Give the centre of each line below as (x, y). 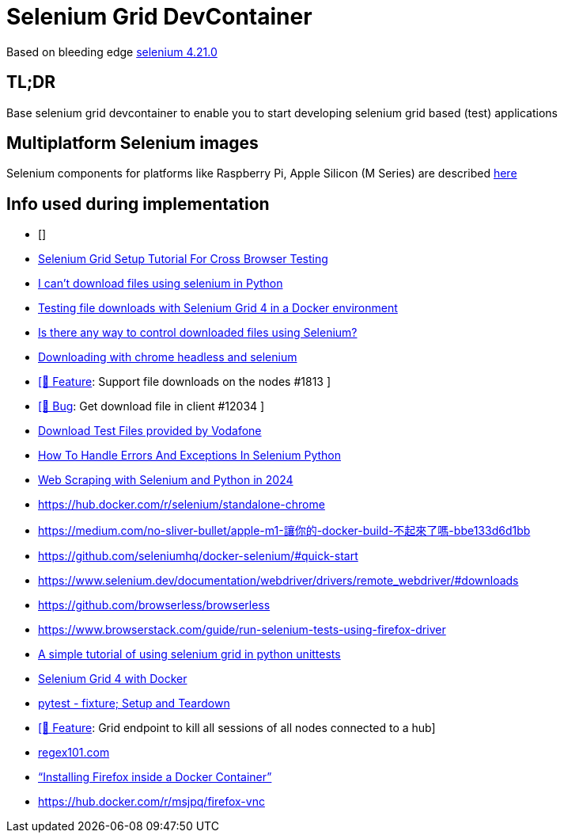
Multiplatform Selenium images (132, 143)
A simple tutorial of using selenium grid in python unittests (189, 654)
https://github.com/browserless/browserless (154, 605)
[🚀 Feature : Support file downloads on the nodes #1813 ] (185, 382)
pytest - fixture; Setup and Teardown (134, 704)
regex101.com (74, 753)
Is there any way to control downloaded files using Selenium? (198, 333)
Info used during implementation (138, 204)
